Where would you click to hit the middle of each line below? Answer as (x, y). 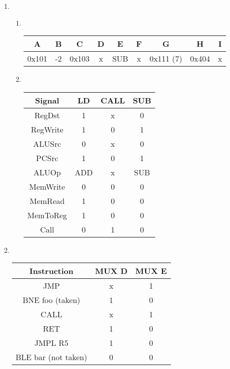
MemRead (47, 201)
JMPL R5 (51, 343)
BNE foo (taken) (51, 300)
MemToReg (47, 215)
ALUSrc (47, 143)
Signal (47, 100)
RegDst (47, 115)
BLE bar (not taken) (51, 357)
